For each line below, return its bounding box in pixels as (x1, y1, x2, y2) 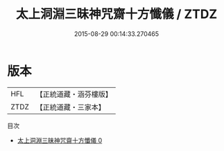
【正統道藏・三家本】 (35, 102, 106, 112)
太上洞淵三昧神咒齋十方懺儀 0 (17, 136, 103, 144)
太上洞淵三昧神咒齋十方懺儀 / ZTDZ (15, 6, 218, 22)
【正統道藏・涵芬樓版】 (35, 89, 113, 99)
